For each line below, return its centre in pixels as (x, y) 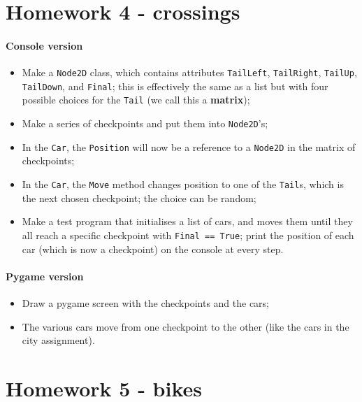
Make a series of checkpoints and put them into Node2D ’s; (145, 123)
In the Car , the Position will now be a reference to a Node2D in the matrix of (189, 146)
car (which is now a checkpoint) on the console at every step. (153, 249)
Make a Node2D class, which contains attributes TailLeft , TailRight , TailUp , (189, 72)
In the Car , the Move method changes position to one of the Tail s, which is (183, 184)
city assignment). (58, 340)
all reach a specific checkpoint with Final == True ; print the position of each (188, 235)
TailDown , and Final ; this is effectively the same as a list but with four (175, 86)
